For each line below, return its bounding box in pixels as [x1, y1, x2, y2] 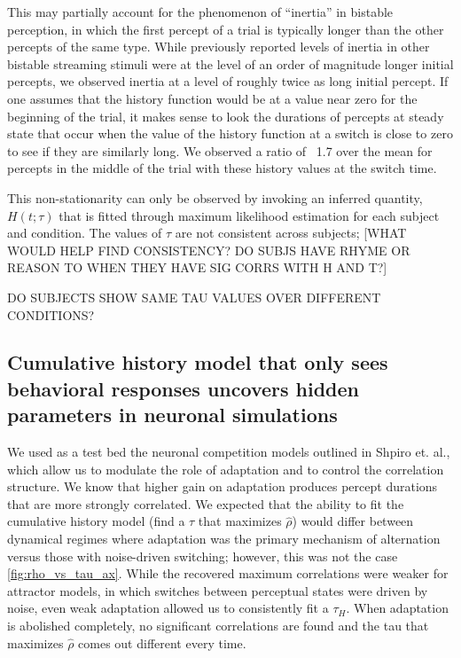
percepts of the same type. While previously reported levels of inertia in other [7, 37, 430, 56]
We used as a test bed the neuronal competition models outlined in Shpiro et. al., [7, 443, 450, 461]
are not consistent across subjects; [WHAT [175, 223, 407, 242]
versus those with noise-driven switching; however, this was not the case [7, 546, 398, 565]
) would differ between [292, 512, 414, 530]
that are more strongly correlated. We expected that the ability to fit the [7, 494, 404, 513]
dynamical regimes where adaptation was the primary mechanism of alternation [7, 529, 441, 548]
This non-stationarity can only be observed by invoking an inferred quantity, [7, 188, 423, 207]
